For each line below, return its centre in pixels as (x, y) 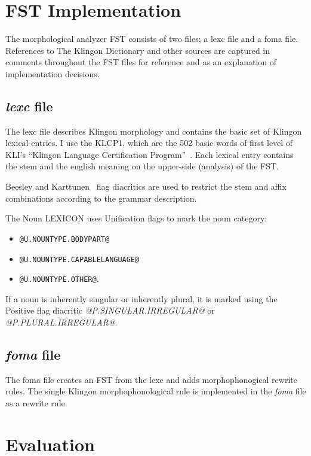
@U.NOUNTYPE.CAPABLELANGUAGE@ (79, 259)
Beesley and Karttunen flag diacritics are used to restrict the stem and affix (146, 186)
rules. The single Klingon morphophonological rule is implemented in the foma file (156, 391)
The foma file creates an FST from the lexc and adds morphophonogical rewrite (151, 379)
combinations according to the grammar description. (101, 198)
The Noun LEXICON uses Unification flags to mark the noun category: (136, 218)
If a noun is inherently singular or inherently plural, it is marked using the (141, 298)
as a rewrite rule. (36, 403)
